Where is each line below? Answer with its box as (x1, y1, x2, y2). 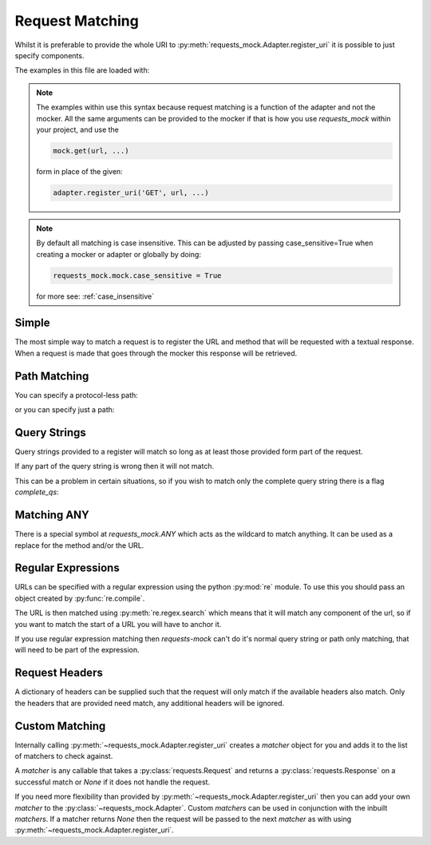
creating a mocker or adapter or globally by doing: (36, 249, 201, 259)
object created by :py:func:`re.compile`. (14, 593, 145, 603)
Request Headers (14, 666, 103, 680)
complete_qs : (14, 487, 59, 497)
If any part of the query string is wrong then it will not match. (14, 462, 215, 471)
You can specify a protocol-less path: (14, 390, 139, 399)
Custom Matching (14, 719, 106, 732)
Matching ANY (14, 508, 89, 522)
